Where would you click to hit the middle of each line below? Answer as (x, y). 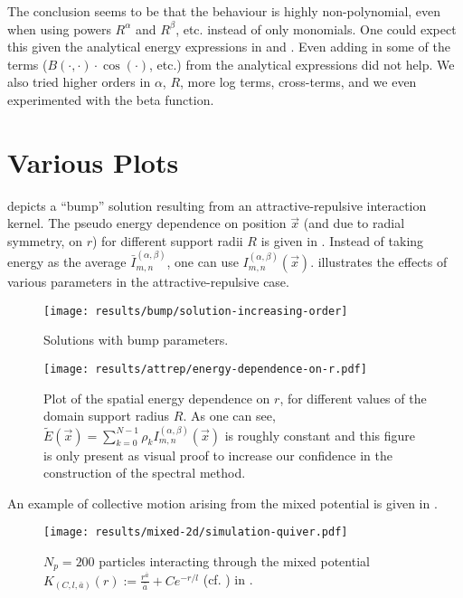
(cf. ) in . (228, 579)
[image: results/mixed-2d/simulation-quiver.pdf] (196, 532)
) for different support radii (167, 240)
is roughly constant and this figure (320, 435)
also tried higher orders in (79, 82)
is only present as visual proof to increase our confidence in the (218, 455)
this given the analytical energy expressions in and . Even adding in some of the (229, 47)
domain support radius (107, 416)
